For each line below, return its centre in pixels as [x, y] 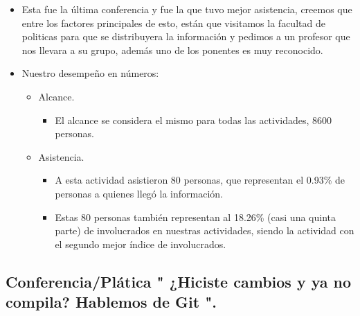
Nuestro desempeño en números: [90, 73]
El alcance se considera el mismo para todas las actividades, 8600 [193, 120]
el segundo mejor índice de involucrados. [141, 244]
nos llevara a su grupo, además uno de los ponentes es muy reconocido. [172, 50]
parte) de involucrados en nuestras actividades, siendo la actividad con [205, 230]
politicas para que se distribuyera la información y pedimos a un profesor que [186, 36]
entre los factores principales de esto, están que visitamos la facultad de [173, 23]
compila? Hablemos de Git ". [111, 302]
